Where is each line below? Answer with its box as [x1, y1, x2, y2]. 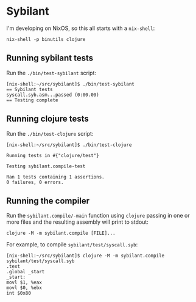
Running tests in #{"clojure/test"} [6, 152, 99, 158]
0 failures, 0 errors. [6, 179, 64, 185]
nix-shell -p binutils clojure [6, 36, 86, 42]
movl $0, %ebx [6, 285, 43, 291]
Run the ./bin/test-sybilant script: [6, 69, 96, 76]
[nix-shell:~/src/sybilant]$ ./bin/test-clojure [6, 142, 132, 148]
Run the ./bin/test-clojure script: [6, 130, 94, 137]
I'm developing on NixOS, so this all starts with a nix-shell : [6, 24, 155, 32]
